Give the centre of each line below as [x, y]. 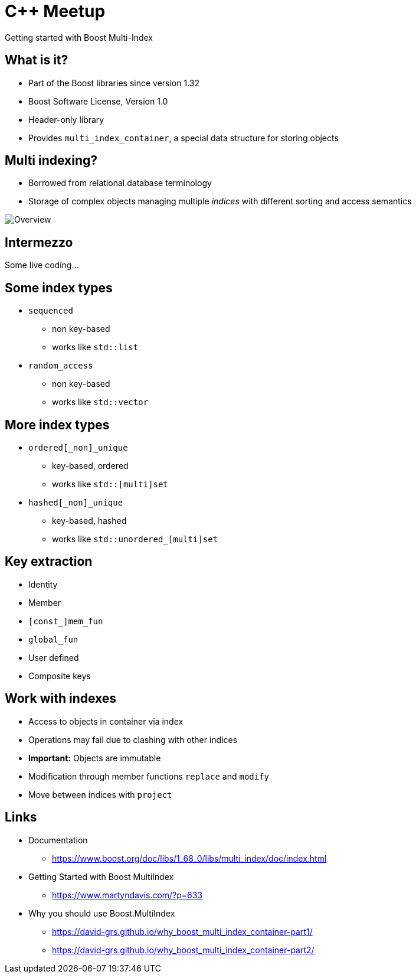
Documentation [58, 840]
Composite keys [60, 676]
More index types [57, 425]
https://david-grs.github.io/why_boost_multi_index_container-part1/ [182, 931]
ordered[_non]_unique [78, 447]
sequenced [51, 311]
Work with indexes [61, 699]
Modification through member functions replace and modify [149, 776]
